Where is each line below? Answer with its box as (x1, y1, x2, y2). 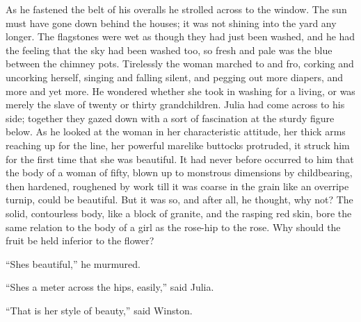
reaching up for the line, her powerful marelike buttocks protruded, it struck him (6, 137, 350, 152)
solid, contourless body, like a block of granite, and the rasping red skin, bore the (6, 205, 352, 220)
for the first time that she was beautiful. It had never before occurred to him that (6, 151, 354, 166)
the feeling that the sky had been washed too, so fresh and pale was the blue (6, 42, 332, 57)
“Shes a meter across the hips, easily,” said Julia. (6, 280, 214, 294)
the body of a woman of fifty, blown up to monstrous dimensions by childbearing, (6, 165, 353, 180)
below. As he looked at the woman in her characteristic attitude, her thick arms (6, 124, 346, 139)
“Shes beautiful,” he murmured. (6, 256, 141, 271)
